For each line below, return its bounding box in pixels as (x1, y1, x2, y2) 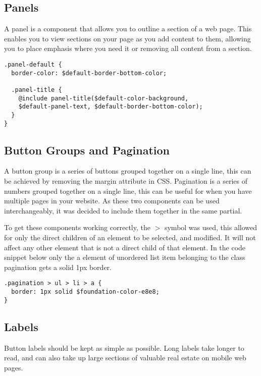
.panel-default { (4, 61, 62, 68)
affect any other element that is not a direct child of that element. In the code (4, 242, 246, 252)
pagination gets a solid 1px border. (4, 261, 112, 272)
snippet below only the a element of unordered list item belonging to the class (4, 252, 245, 262)
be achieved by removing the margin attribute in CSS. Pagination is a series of (4, 176, 248, 186)
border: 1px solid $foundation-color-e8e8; (11, 288, 160, 296)
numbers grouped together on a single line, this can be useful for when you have (4, 185, 252, 196)
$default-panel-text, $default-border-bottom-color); (18, 103, 203, 111)
